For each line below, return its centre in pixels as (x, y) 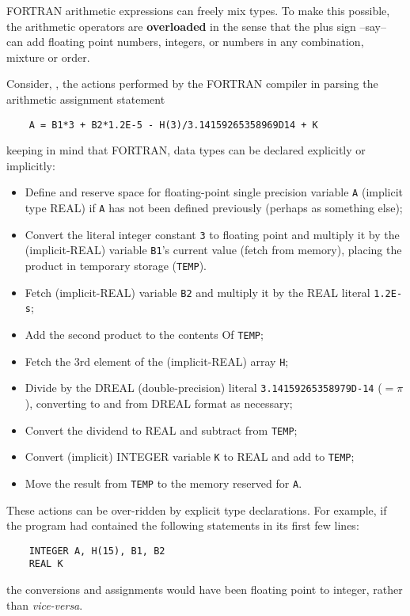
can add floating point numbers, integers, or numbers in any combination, (185, 42)
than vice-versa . (45, 605)
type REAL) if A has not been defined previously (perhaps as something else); (214, 208)
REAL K (46, 564)
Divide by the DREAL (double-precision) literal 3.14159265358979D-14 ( (203, 388)
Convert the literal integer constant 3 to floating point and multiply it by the (212, 234)
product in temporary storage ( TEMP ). (116, 266)
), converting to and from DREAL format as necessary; (159, 403)
